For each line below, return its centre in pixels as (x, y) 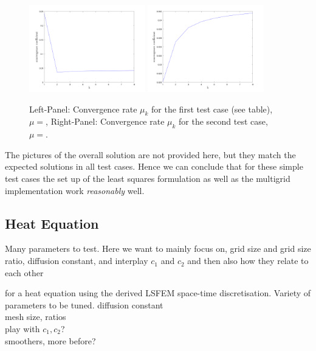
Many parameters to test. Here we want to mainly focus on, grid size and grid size (158, 248)
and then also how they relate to (248, 261)
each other (24, 272)
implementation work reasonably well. (75, 190)
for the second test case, (223, 121)
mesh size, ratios (36, 317)
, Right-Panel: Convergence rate (105, 121)
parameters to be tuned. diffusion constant (84, 304)
